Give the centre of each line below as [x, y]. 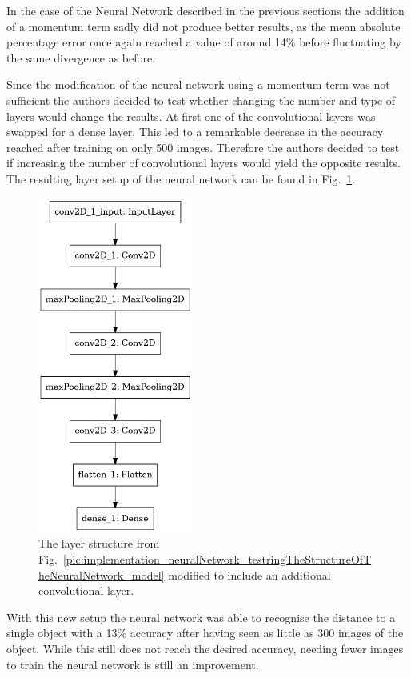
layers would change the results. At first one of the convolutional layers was [191, 116]
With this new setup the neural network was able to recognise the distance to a [201, 617]
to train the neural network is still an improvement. [133, 664]
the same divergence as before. [81, 57]
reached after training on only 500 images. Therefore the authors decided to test [203, 147]
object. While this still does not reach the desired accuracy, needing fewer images [205, 648]
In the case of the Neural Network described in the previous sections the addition [205, 10]
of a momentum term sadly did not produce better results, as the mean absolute [204, 26]
